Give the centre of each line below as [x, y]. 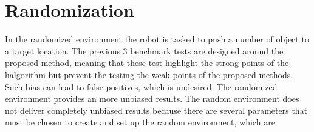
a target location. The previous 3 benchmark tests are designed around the [144, 51]
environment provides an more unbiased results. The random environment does [152, 98]
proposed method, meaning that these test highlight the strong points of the [147, 63]
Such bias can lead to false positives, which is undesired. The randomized [141, 86]
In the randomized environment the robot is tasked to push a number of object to [157, 39]
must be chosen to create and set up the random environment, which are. [141, 122]
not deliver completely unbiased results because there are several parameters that [156, 110]
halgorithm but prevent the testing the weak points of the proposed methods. [149, 74]
